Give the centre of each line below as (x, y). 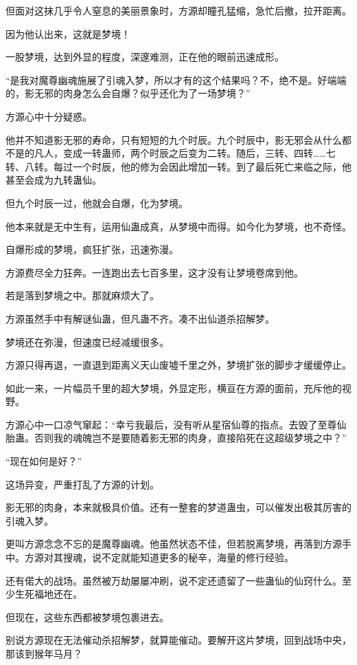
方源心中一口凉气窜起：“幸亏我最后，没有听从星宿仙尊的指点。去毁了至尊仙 (176, 424)
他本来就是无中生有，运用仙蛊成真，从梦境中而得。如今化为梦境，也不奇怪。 (178, 226)
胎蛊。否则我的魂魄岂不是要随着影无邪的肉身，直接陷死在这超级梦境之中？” (176, 438)
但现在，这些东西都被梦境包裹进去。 (87, 617)
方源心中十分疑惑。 (49, 116)
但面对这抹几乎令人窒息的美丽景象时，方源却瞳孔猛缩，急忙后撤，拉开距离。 (178, 10)
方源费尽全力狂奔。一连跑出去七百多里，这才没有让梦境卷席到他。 (154, 272)
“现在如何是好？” (44, 461)
